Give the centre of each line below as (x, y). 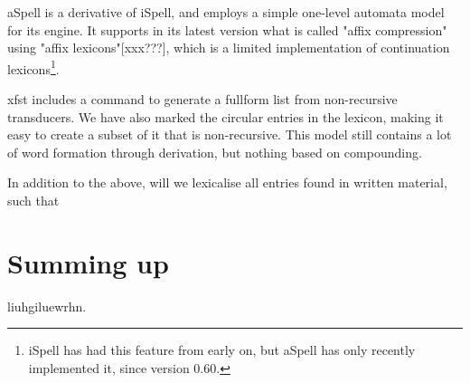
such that (33, 200)
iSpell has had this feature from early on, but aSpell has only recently (222, 350)
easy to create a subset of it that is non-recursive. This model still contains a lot (230, 134)
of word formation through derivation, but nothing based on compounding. (215, 152)
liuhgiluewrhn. (47, 306)
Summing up (88, 262)
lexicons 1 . (33, 67)
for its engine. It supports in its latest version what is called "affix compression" (227, 29)
